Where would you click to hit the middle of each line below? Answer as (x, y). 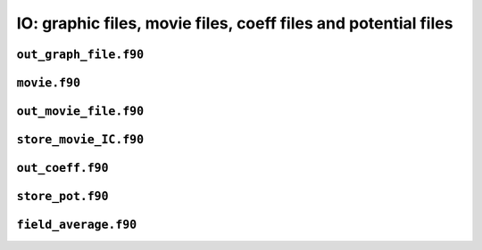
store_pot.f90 (62, 197)
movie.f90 (48, 83)
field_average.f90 (77, 225)
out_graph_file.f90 (80, 54)
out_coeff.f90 (62, 168)
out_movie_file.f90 (80, 111)
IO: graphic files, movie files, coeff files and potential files (235, 23)
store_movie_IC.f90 (80, 140)
